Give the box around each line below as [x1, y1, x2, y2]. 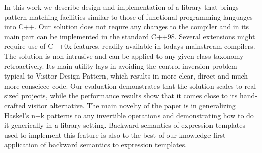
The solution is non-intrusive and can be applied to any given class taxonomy [4, 50, 244, 61]
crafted [4, 100, 26, 110]
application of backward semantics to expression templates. [4, 139, 187, 150]
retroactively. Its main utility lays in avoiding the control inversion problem [4, 60, 237, 71]
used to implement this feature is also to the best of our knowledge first [4, 129, 226, 140]
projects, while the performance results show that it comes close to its [21, 90, 238, 101]
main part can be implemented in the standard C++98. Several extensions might [4, 31, 255, 41]
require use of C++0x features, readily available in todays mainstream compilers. [4, 41, 255, 51]
